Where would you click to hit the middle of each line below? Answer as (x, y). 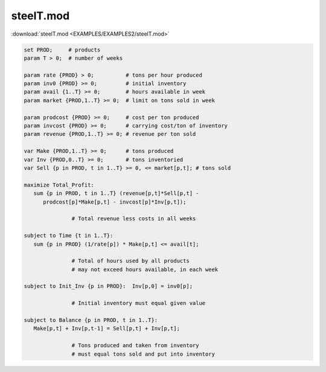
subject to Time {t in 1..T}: (69, 236)
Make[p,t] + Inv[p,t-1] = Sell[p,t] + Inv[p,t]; (107, 329)
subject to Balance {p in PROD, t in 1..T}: (91, 320)
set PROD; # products (62, 50)
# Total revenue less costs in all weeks (134, 219)
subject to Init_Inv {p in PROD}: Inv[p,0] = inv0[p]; (108, 286)
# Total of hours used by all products (130, 261)
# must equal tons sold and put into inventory (143, 354)
